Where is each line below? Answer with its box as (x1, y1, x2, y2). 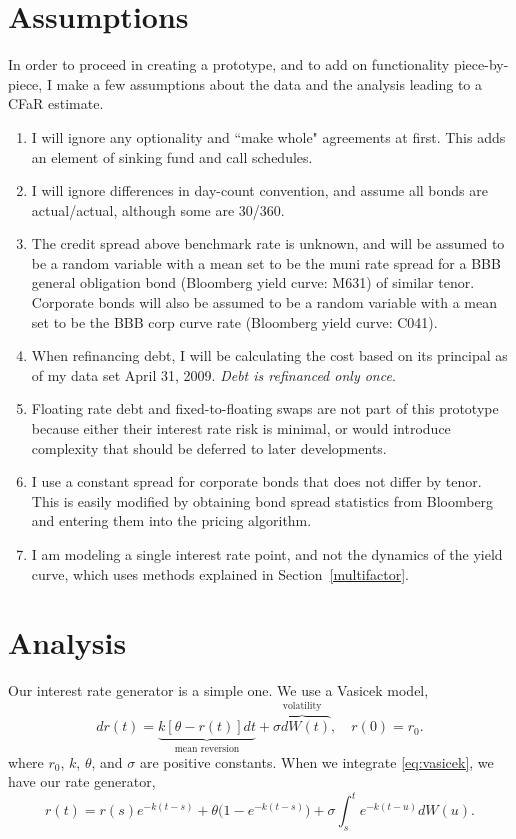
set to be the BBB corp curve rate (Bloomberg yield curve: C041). (31, 311, 438, 332)
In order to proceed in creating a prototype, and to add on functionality (8, 54, 450, 75)
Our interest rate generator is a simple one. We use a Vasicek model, (8, 680, 429, 701)
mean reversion (174, 744, 240, 755)
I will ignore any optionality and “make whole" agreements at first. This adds (31, 126, 506, 147)
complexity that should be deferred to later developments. (31, 437, 387, 458)
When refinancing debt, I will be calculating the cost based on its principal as (31, 345, 508, 366)
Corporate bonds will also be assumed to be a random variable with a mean (31, 292, 497, 313)
